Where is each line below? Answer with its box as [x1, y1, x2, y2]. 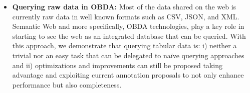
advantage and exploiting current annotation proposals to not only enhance [12, 70, 244, 80]
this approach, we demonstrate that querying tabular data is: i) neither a [12, 40, 237, 51]
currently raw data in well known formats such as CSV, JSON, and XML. [12, 11, 239, 21]
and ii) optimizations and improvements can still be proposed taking [12, 60, 223, 70]
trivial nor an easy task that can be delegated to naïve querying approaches [12, 50, 244, 60]
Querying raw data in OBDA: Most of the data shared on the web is [12, 1, 236, 11]
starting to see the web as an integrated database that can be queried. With [12, 30, 246, 41]
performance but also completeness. [12, 79, 122, 90]
